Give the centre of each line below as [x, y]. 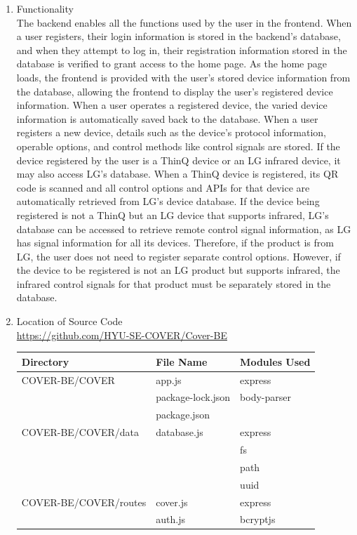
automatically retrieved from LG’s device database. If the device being [168, 201]
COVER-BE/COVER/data [80, 432]
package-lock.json [193, 397]
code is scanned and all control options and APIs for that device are [163, 187]
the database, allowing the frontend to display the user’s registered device [175, 91]
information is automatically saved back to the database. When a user [167, 118]
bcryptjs [258, 519]
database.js [180, 432]
